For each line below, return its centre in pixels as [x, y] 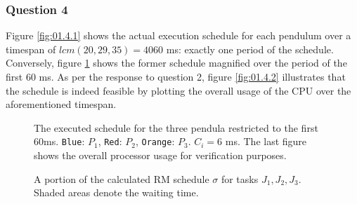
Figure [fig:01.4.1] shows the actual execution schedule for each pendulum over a [178, 35]
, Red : [110, 141]
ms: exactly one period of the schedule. [250, 49]
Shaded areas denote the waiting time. [116, 192]
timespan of [31, 49]
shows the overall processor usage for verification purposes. [160, 155]
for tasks [240, 178]
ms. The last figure [266, 141]
